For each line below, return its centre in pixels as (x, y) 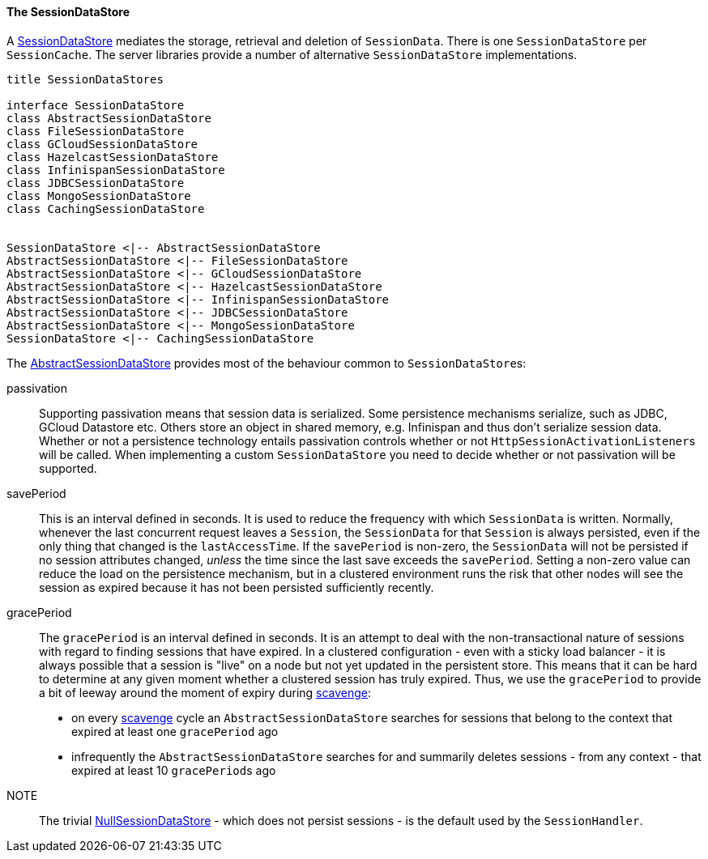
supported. (68, 468)
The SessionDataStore (68, 12)
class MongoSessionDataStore (99, 196)
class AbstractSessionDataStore (109, 118)
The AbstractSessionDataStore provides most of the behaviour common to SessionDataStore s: (267, 363)
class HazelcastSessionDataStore (113, 157)
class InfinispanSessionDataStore (116, 170)
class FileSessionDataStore (96, 131)
